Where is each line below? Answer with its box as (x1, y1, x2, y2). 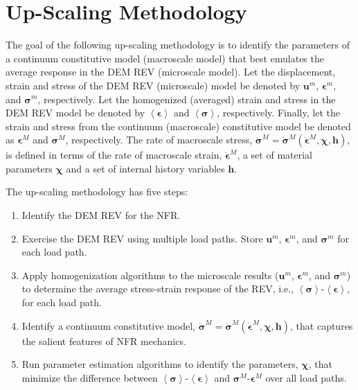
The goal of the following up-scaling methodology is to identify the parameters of (6, 37, 350, 52)
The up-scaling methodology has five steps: (6, 184, 188, 199)
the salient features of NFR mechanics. (21, 333, 186, 348)
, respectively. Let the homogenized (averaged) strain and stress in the (37, 91, 336, 106)
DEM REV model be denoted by (6, 105, 145, 120)
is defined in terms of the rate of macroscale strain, (6, 148, 222, 162)
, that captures (290, 318, 353, 333)
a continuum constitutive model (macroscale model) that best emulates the (6, 51, 324, 65)
